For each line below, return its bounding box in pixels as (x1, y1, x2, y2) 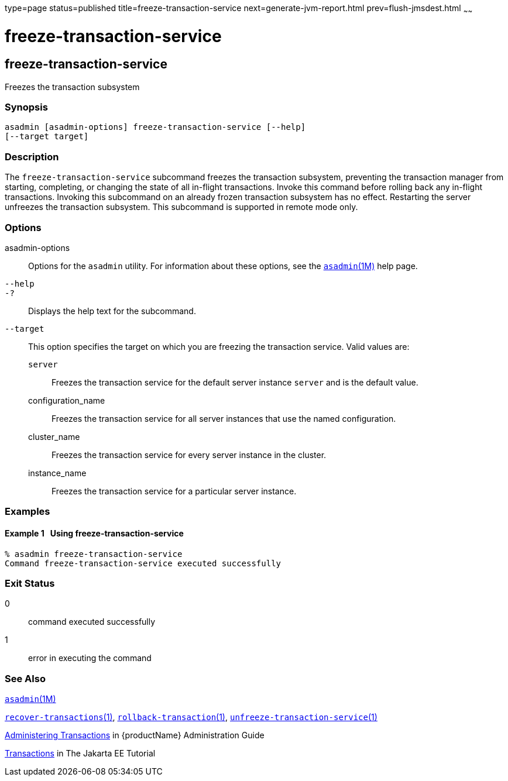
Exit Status (5, 577, 55, 589)
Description (5, 150, 59, 163)
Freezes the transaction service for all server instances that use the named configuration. (52, 413, 396, 424)
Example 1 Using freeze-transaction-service (5, 528, 184, 538)
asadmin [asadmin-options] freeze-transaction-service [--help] (5, 122, 306, 132)
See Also (5, 672, 46, 684)
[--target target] (5, 132, 89, 142)
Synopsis (5, 101, 48, 113)
